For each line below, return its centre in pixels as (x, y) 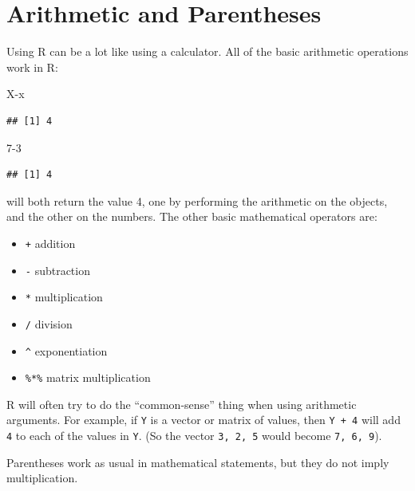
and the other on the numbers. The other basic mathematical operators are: (192, 216)
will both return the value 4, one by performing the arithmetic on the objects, (197, 200)
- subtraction (57, 270)
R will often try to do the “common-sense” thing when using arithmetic (182, 404)
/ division (49, 323)
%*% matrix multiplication (88, 377)
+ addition (50, 243)
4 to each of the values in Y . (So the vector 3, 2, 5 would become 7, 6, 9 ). (194, 436)
